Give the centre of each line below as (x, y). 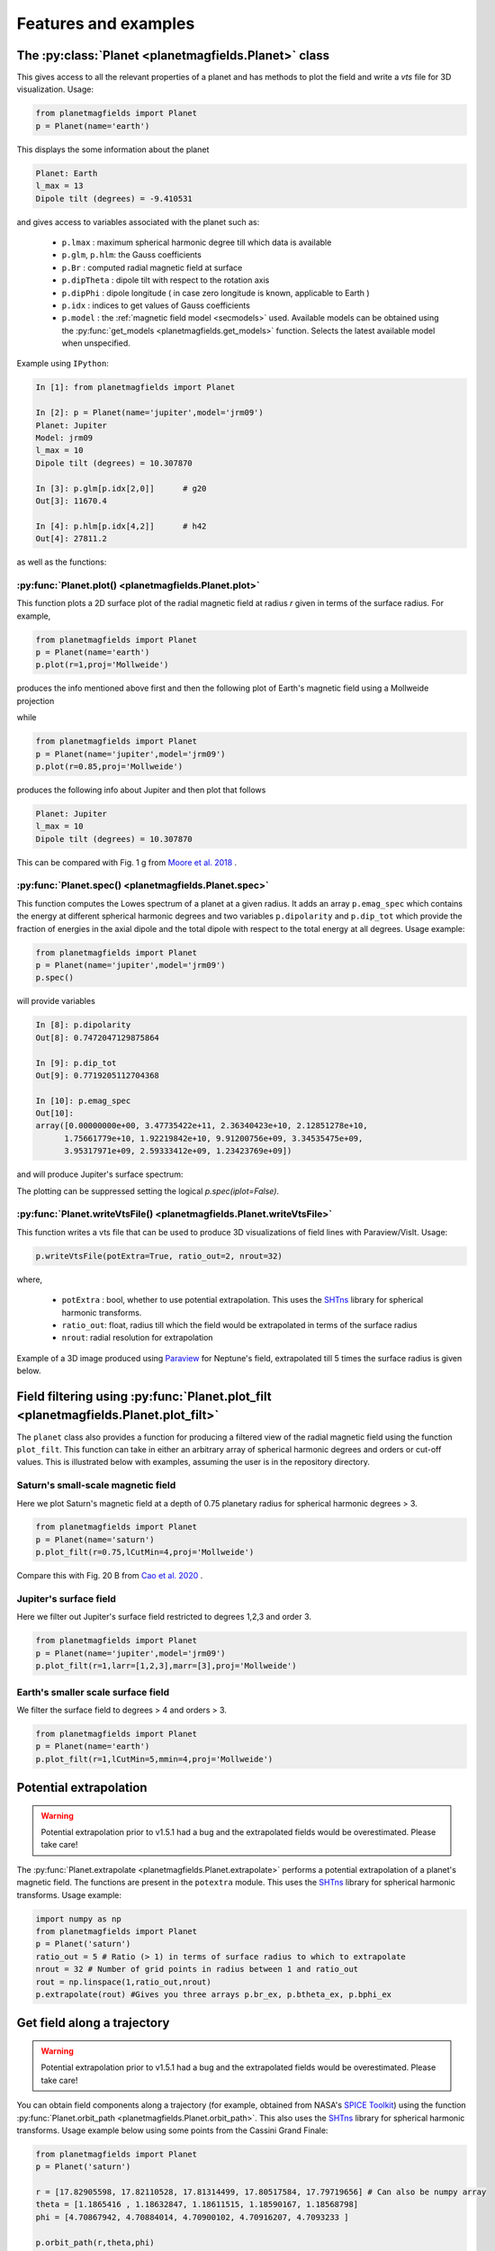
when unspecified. (96, 343)
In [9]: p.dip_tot (76, 1063)
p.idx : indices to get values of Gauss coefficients (156, 305)
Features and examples (106, 23)
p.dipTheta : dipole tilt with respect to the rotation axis (166, 280)
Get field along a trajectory (93, 2023)
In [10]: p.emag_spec (83, 1100)
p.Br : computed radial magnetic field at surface (152, 267)
